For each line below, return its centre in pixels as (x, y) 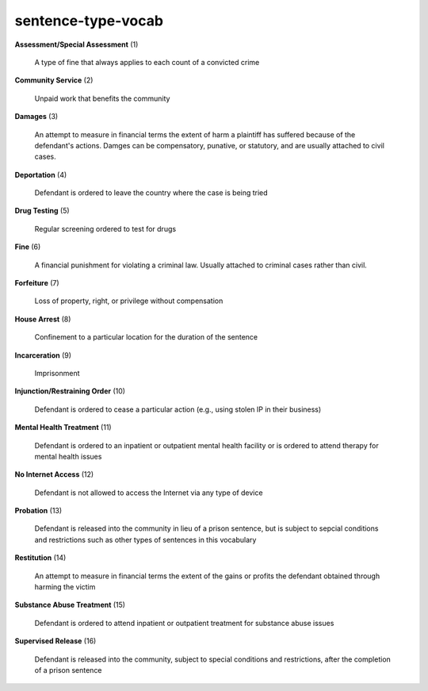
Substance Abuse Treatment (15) (70, 605)
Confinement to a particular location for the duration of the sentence (146, 337)
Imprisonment (57, 373)
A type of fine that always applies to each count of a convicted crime (147, 62)
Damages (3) (36, 117)
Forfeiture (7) (37, 283)
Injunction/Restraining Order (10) (70, 391)
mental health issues (68, 456)
